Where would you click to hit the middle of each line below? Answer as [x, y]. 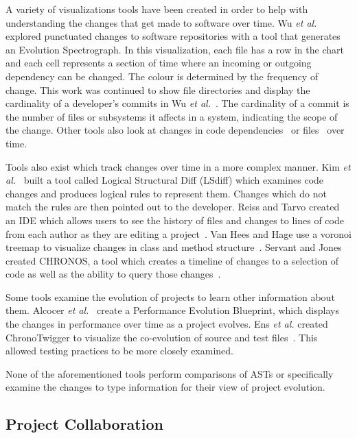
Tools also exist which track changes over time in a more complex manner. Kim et [178, 166]
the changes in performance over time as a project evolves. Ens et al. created [167, 324]
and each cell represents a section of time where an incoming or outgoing [159, 63]
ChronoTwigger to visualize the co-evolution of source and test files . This [162, 337]
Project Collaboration [84, 424]
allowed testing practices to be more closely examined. [119, 351]
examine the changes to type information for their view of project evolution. [165, 387]
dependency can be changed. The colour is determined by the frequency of [162, 76]
